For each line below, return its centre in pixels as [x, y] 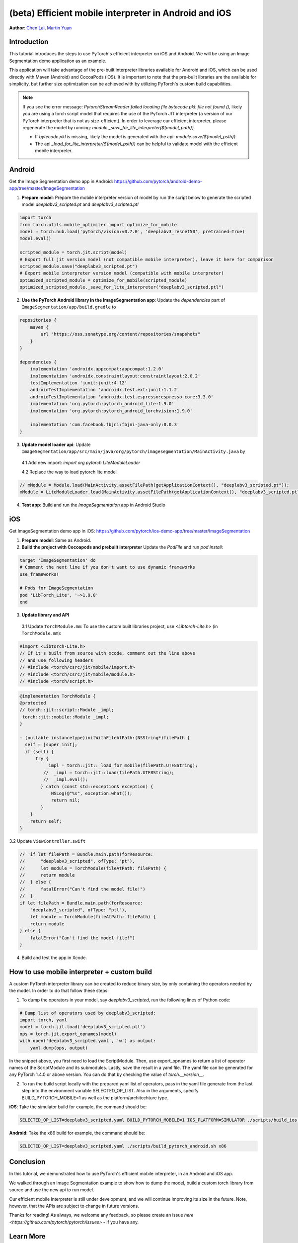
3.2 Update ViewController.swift [47, 841]
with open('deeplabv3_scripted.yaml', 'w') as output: [88, 1041]
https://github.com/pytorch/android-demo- [158, 181]
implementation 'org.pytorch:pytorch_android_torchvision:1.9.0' [111, 411]
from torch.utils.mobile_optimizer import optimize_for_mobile [98, 224]
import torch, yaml [43, 1020]
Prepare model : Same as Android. [56, 540]
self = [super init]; [51, 745]
